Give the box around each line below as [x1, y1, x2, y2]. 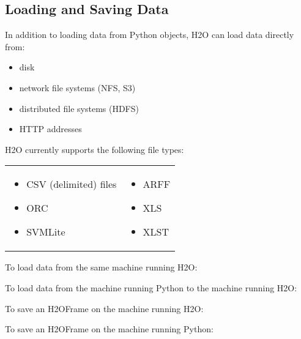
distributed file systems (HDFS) [19, 102, 139, 114]
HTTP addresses [19, 122, 82, 135]
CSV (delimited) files [26, 177, 117, 192]
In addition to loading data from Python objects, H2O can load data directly [5, 28, 294, 41]
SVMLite [26, 225, 65, 239]
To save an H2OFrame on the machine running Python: [5, 322, 214, 335]
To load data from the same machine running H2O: [5, 261, 198, 274]
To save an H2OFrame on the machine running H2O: [5, 302, 204, 315]
